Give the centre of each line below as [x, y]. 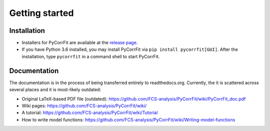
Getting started [41, 13]
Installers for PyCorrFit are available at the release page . [80, 43]
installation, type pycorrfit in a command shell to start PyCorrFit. [91, 56]
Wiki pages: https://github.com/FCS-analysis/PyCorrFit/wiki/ [84, 106]
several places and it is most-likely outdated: [55, 90]
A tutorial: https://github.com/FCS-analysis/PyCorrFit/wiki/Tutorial [90, 113]
